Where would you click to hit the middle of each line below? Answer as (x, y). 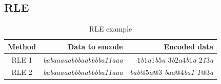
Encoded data (189, 46)
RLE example (110, 29)
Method (22, 46)
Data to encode (95, 46)
